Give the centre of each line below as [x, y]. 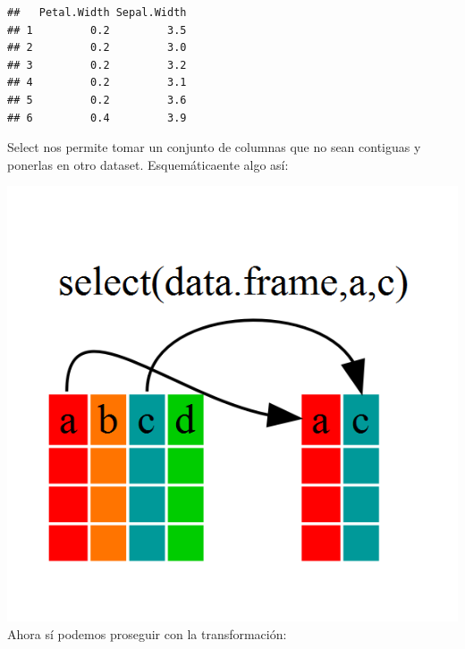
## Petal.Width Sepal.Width [97, 13]
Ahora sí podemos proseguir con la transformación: [147, 634]
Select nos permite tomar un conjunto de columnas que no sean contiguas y [214, 147]
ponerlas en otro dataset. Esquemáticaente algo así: [148, 164]
